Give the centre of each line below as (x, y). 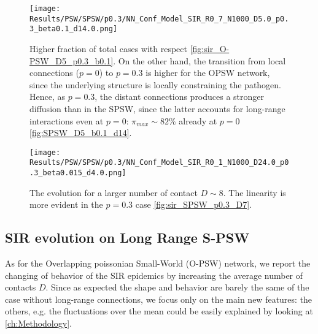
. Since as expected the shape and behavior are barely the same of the (177, 287)
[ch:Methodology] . (38, 323)
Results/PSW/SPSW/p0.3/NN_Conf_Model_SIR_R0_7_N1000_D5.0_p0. (159, 19)
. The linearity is (254, 192)
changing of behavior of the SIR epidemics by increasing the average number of (154, 275)
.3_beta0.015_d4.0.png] (78, 173)
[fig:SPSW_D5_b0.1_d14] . (81, 133)
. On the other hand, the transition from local (200, 60)
